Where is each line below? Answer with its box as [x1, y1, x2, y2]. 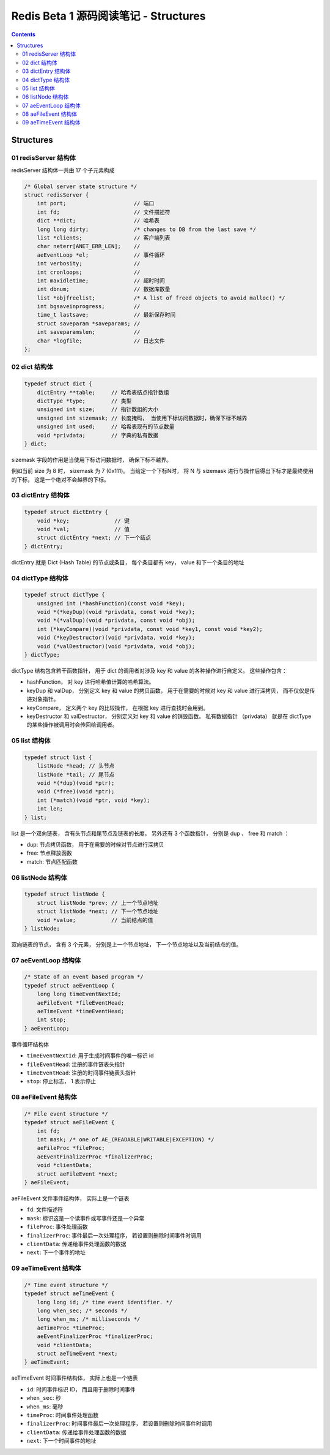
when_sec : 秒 [26, 1394, 61, 1402]
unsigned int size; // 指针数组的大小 [37, 406, 159, 413]
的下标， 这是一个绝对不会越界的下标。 [11, 475, 109, 483]
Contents [11, 31, 36, 38]
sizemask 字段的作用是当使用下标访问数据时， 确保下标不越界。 [11, 456, 172, 463]
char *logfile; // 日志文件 [37, 337, 165, 344]
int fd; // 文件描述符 [37, 208, 170, 216]
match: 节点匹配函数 [26, 858, 78, 865]
